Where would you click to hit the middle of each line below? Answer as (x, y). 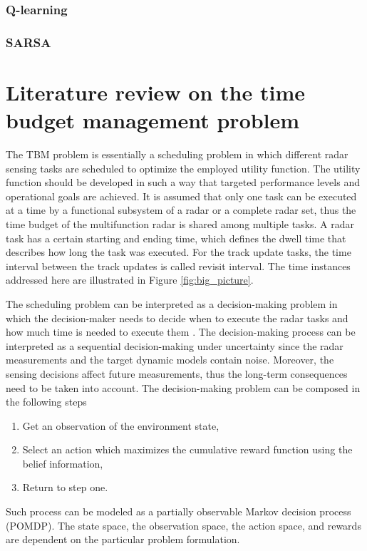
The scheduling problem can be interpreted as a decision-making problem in (172, 303)
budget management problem (153, 120)
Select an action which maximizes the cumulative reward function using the (187, 449)
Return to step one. (65, 487)
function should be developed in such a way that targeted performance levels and (183, 182)
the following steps (46, 402)
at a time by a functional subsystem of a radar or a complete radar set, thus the (181, 210)
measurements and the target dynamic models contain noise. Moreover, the (170, 360)
